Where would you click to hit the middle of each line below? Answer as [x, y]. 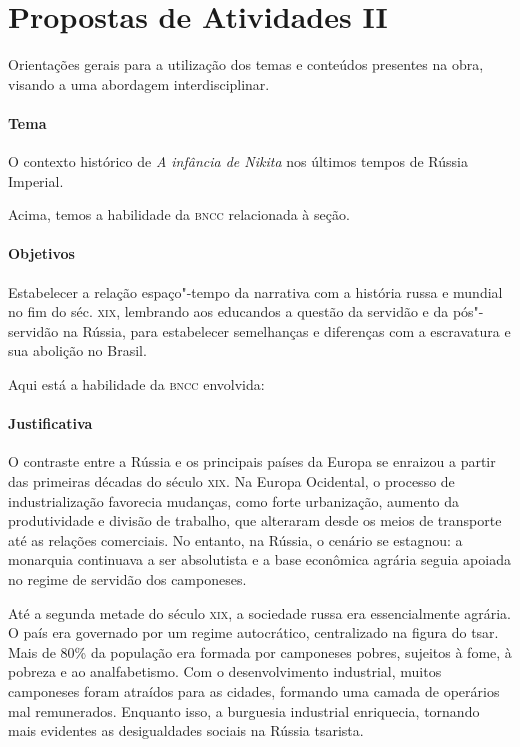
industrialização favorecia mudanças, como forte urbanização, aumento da [234, 500]
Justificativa [50, 423]
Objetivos [41, 253]
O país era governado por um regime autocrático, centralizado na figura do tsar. [253, 632]
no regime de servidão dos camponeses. [127, 579]
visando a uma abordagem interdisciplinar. [139, 83]
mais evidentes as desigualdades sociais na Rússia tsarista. [186, 730]
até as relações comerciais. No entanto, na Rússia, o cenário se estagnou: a [235, 539]
